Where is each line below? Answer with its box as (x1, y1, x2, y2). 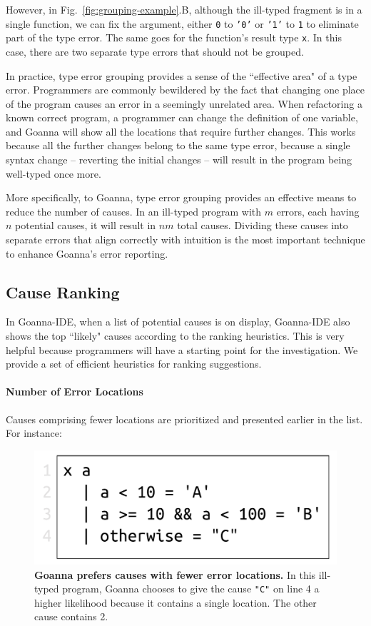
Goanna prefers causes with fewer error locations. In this (34, 567, 316, 582)
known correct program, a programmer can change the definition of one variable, (6, 110, 358, 125)
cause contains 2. (34, 609, 108, 624)
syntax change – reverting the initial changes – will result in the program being (6, 152, 352, 167)
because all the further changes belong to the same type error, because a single (6, 138, 350, 153)
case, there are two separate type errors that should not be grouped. (6, 44, 304, 59)
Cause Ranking (6, 281, 120, 303)
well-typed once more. (6, 166, 101, 181)
